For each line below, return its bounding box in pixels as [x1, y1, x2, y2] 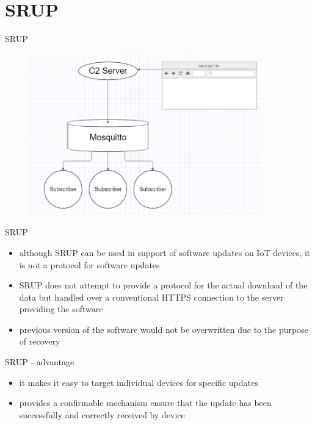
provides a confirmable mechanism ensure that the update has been [19, 396, 272, 409]
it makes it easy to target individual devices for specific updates [19, 376, 258, 388]
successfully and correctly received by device [19, 408, 185, 421]
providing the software [19, 302, 103, 315]
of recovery [19, 335, 60, 348]
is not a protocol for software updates [19, 258, 160, 271]
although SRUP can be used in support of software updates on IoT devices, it [19, 246, 311, 259]
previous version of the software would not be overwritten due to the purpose [19, 323, 308, 335]
